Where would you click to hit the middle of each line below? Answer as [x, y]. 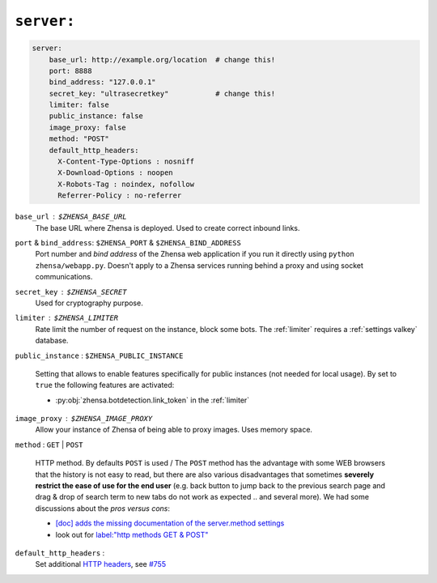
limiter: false [79, 105]
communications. [64, 277]
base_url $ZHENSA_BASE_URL [71, 217]
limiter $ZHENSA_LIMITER [67, 318]
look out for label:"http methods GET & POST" [132, 534]
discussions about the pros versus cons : [102, 508]
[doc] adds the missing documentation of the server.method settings [170, 523]
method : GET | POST [49, 445]
